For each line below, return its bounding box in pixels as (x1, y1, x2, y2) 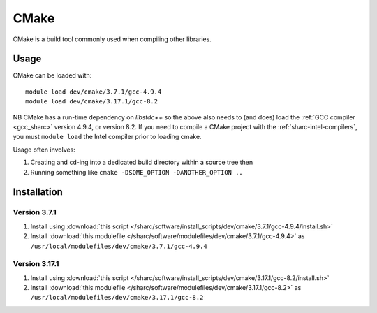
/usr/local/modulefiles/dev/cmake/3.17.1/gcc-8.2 (30, 293, 204, 302)
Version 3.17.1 (13, 259, 59, 269)
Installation (13, 186, 63, 198)
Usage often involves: (13, 145, 76, 154)
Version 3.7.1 (13, 208, 57, 217)
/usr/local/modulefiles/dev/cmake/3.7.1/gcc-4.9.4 (30, 242, 207, 250)
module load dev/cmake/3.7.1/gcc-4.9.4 (25, 87, 162, 96)
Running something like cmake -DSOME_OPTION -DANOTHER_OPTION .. (30, 168, 244, 176)
